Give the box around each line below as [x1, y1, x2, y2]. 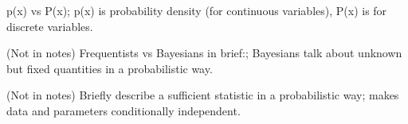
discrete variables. [6, 17, 93, 34]
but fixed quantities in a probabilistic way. [6, 60, 213, 76]
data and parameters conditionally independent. [6, 102, 241, 118]
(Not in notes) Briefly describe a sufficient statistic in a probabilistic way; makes [6, 87, 399, 103]
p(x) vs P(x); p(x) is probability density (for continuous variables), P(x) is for [6, 2, 387, 18]
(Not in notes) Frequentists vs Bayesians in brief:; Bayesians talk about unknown [6, 45, 402, 61]
